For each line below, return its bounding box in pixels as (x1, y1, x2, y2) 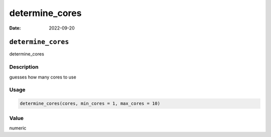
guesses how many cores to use (9, 74, 76, 80)
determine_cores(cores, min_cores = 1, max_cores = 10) (20, 100, 161, 106)
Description (9, 63, 39, 70)
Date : (9, 25, 21, 31)
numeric (9, 125, 27, 131)
